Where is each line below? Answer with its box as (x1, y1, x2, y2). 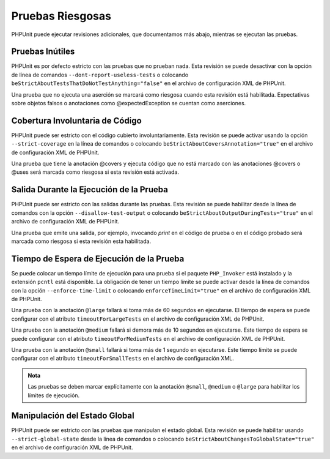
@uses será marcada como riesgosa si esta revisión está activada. (11, 168, 180, 176)
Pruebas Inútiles (11, 47, 75, 57)
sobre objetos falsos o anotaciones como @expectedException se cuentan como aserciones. (11, 100, 246, 107)
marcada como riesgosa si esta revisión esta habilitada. (11, 237, 152, 245)
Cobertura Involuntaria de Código (11, 115, 142, 125)
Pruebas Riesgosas (11, 9, 111, 23)
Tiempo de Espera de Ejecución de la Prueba (11, 253, 185, 264)
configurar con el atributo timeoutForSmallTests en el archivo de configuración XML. (11, 355, 235, 362)
